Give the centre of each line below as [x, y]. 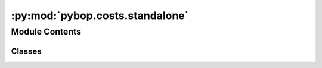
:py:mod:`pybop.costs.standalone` [100, 16]
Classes [26, 51]
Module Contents [46, 32]
